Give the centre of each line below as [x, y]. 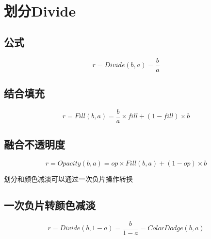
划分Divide [40, 11]
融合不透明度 [34, 144]
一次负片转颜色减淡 [50, 205]
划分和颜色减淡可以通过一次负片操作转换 [68, 179]
